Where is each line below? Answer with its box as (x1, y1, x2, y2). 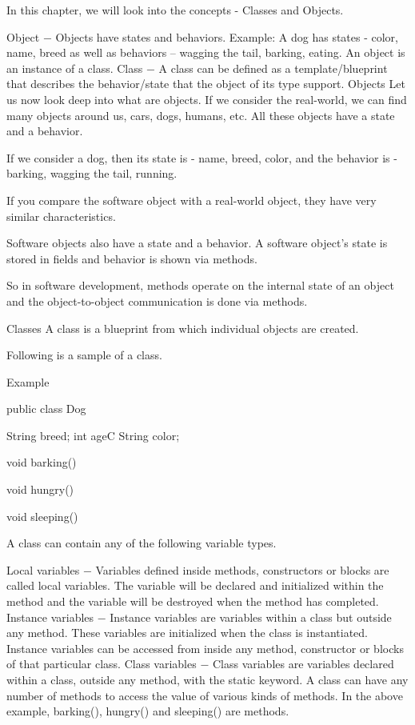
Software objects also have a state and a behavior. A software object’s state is (6, 234, 388, 251)
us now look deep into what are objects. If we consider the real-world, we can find (6, 90, 407, 107)
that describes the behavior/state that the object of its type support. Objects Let (6, 75, 405, 92)
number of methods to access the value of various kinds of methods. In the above (6, 687, 403, 703)
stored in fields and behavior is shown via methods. (6, 250, 257, 266)
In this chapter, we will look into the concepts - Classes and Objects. (6, 2, 344, 18)
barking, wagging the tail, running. (6, 165, 178, 182)
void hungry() (6, 481, 74, 498)
